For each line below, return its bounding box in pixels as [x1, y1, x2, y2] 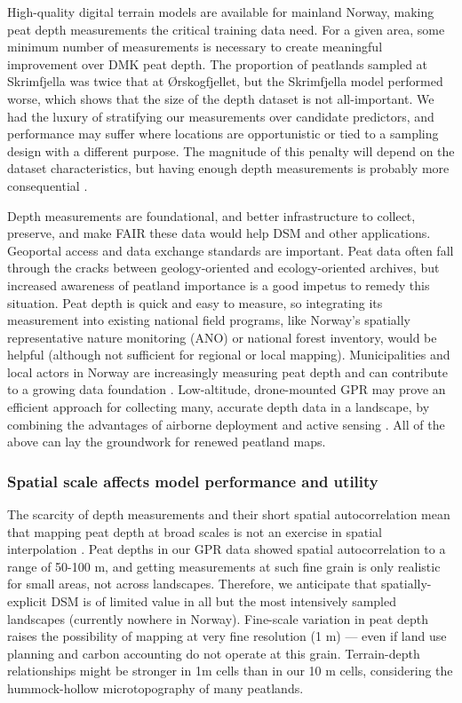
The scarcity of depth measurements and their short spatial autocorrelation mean [7, 505, 450, 524]
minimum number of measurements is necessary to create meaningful [7, 37, 383, 56]
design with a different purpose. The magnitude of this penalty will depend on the [7, 141, 455, 160]
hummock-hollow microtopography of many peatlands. [7, 679, 304, 697]
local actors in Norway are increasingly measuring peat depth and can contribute [7, 362, 448, 381]
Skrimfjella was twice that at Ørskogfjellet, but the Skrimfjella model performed [7, 72, 443, 91]
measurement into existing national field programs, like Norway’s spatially [7, 311, 410, 329]
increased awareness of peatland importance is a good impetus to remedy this [7, 275, 430, 294]
